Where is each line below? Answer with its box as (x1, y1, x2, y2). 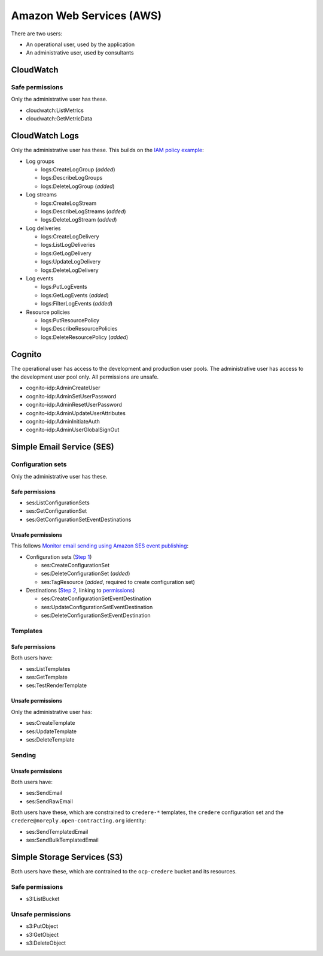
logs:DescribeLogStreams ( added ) (41, 207, 126, 215)
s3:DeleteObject (26, 939, 66, 946)
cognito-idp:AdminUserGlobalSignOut (26, 426, 120, 434)
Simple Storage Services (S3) (11, 852, 123, 863)
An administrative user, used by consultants (26, 49, 134, 56)
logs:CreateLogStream (41, 199, 97, 207)
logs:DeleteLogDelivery (41, 267, 99, 274)
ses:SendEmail (26, 789, 63, 797)
